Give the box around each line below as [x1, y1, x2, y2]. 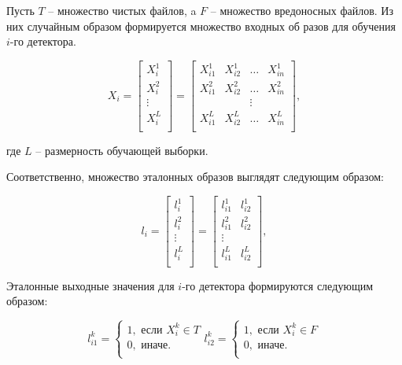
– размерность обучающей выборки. [35, 142, 208, 158]
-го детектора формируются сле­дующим [182, 277, 374, 293]
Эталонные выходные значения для [6, 277, 175, 293]
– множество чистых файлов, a [48, 2, 197, 18]
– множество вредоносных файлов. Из [210, 2, 393, 18]
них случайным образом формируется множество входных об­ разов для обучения [6, 17, 396, 34]
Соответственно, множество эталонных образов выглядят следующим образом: [6, 168, 384, 185]
